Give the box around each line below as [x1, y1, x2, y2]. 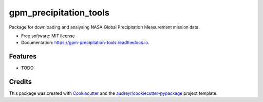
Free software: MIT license [21, 33, 75, 39]
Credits [9, 78, 32, 86]
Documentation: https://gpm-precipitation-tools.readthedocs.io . [21, 40, 150, 45]
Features [9, 52, 37, 60]
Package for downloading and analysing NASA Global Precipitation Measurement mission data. [9, 24, 200, 30]
